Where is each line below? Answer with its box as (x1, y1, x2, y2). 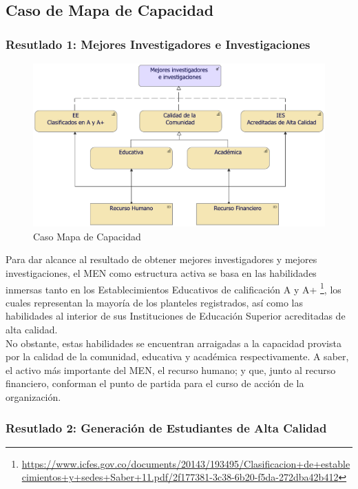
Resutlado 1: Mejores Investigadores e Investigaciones (6, 35, 310, 52)
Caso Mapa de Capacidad (33, 229, 141, 243)
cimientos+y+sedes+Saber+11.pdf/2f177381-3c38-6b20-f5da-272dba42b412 (21, 470, 339, 484)
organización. (6, 390, 61, 404)
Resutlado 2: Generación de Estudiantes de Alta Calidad (6, 419, 327, 436)
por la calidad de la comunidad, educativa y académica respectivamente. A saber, (6, 349, 349, 364)
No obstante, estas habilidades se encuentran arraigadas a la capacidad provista (6, 335, 341, 350)
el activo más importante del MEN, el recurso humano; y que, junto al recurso (6, 362, 336, 377)
